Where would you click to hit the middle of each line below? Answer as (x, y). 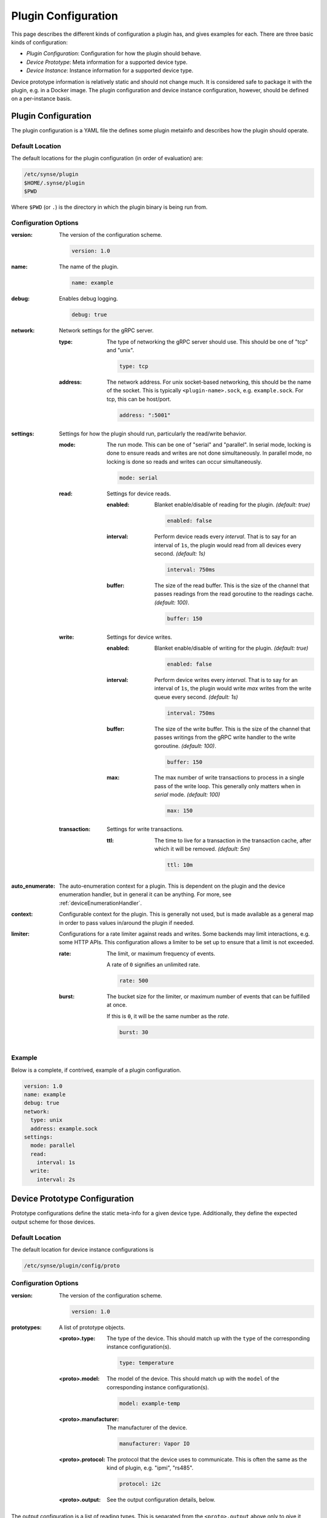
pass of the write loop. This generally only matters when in (228, 786)
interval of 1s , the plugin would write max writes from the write (233, 689)
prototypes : (26, 1327)
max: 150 (180, 811)
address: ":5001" (145, 415)
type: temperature (146, 1363)
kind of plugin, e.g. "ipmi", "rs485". (150, 1468)
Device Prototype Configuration (73, 1199)
